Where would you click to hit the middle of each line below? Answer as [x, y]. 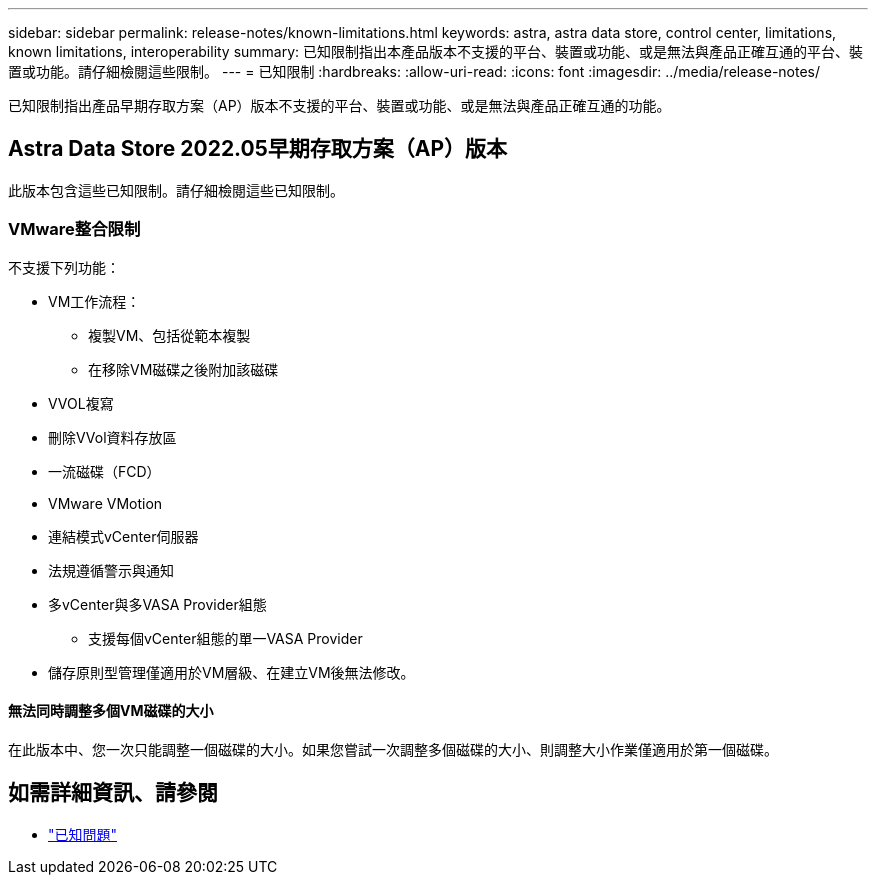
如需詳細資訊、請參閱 [113, 793]
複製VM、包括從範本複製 [169, 335]
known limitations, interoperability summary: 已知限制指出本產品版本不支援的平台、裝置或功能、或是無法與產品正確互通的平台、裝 [436, 51]
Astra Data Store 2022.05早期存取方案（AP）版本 [258, 149]
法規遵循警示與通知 [111, 570]
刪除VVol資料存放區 [112, 437]
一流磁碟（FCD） [104, 471]
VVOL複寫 [81, 403]
